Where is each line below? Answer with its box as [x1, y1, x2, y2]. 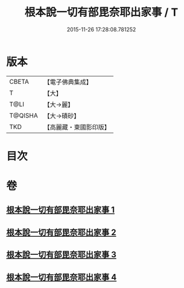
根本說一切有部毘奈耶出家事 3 [6, 249, 116, 260]
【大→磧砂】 [43, 111, 80, 120]
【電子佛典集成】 [43, 78, 92, 86]
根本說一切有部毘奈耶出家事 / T [24, 5, 179, 19]
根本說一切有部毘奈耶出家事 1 [6, 205, 115, 215]
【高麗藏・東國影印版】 [43, 123, 110, 131]
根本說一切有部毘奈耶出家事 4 [6, 272, 117, 282]
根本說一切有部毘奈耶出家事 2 [6, 227, 116, 237]
